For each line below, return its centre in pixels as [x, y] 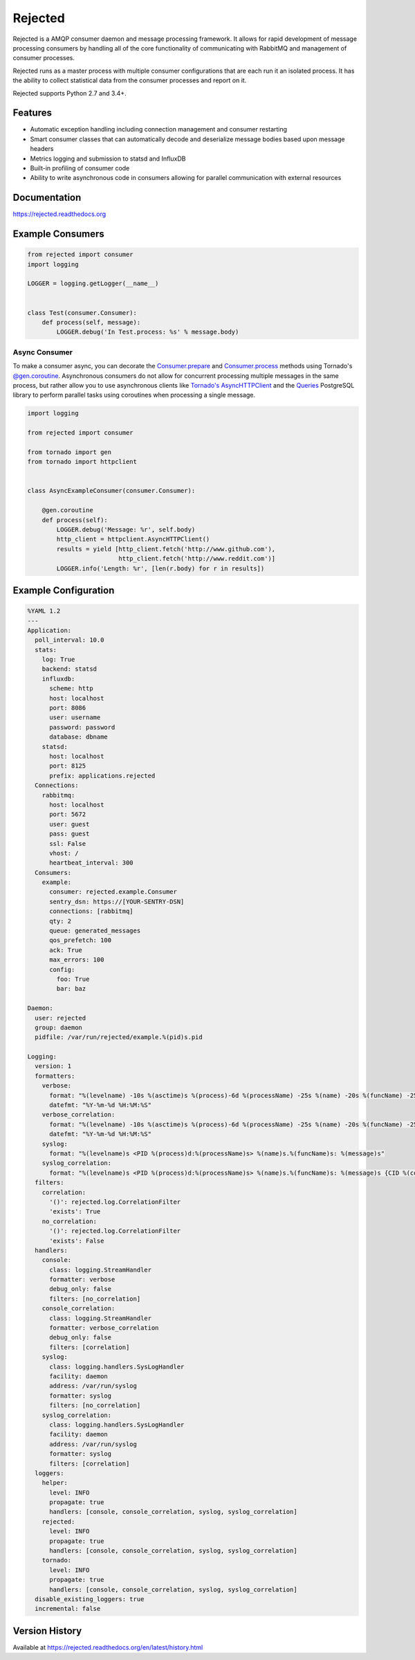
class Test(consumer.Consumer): [82, 313]
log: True [58, 660]
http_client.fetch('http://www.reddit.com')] [197, 559]
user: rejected [61, 1018]
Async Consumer [43, 352]
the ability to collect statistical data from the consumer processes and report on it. [130, 80]
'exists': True [75, 1212]
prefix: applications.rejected [102, 776]
